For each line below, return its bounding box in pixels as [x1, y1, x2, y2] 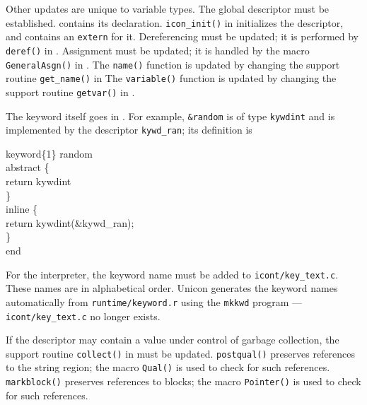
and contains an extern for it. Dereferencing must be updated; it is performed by [6, 29, 359, 44]
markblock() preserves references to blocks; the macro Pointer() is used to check [6, 374, 361, 389]
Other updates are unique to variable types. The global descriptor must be [6, 1, 330, 16]
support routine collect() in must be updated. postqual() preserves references [6, 346, 356, 360]
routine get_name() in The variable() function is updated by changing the [6, 71, 337, 86]
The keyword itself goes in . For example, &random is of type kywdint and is [6, 108, 335, 123]
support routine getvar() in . [6, 84, 135, 99]
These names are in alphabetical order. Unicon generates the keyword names [6, 281, 338, 295]
